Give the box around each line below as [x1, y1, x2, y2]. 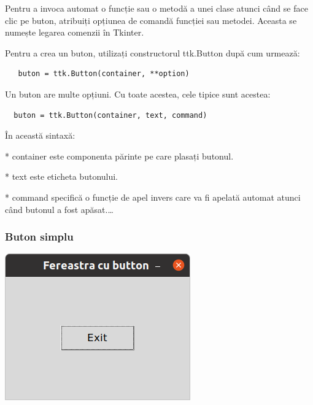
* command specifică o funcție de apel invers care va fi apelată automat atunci [5, 190, 301, 203]
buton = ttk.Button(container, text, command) [14, 110, 207, 120]
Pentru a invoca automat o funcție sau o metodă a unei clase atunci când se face [5, 2, 308, 14]
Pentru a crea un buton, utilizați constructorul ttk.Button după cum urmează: [5, 46, 300, 59]
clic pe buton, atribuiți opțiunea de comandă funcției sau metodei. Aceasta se [5, 13, 297, 26]
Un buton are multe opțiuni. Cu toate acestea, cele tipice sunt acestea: [5, 87, 271, 100]
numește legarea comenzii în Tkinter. [5, 26, 144, 39]
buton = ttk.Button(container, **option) [18, 69, 190, 79]
